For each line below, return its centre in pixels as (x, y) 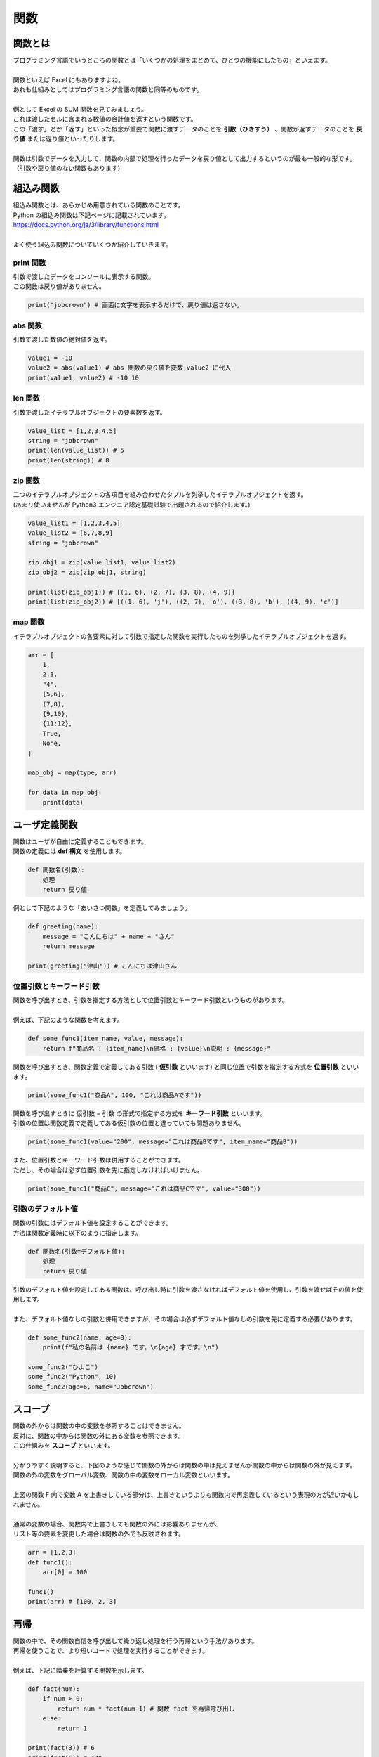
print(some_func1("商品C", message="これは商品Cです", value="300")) (144, 1188)
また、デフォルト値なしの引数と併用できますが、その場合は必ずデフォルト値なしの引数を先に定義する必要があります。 (185, 1318)
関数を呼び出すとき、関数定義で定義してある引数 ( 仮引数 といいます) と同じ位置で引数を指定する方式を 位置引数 (176, 1066)
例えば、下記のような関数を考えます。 (68, 1020)
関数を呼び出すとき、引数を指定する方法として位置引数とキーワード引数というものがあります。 (151, 1000)
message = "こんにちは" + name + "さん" (108, 936)
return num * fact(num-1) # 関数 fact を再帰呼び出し (146, 1709)
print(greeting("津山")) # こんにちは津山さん (102, 966)
